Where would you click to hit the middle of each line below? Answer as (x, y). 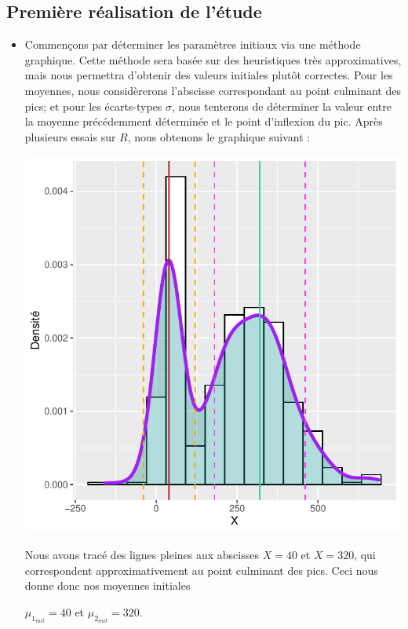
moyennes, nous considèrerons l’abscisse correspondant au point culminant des (213, 90)
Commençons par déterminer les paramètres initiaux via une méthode (193, 44)
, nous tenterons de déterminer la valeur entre (282, 106)
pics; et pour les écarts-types (93, 106)
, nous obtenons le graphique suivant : (219, 136)
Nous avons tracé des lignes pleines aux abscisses (142, 555)
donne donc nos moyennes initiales (107, 585)
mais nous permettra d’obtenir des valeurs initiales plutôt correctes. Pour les (209, 75)
